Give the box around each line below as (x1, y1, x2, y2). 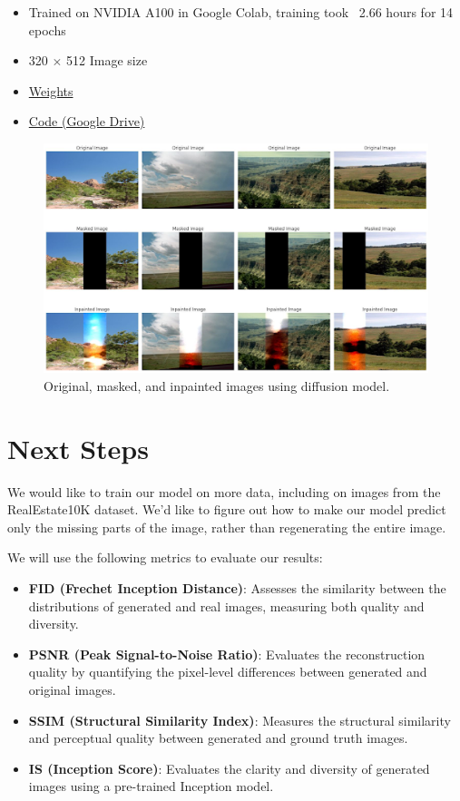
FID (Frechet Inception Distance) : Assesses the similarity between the (28, 579, 446, 598)
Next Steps (7, 429, 149, 466)
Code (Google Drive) (28, 112, 145, 131)
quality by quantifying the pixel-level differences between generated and (28, 662, 427, 681)
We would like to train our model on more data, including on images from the (7, 482, 441, 501)
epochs (28, 20, 66, 39)
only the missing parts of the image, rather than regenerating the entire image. (7, 517, 446, 536)
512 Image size (66, 51, 148, 70)
